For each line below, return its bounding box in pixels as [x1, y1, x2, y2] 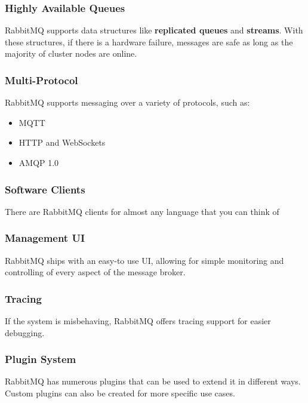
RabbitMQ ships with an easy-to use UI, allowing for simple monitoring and [5, 254, 284, 266]
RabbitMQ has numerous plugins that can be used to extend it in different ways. [5, 375, 301, 387]
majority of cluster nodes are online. [5, 47, 137, 60]
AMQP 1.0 [19, 156, 59, 168]
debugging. [5, 326, 45, 339]
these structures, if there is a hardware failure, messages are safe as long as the [5, 35, 293, 48]
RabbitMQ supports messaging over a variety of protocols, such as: [5, 96, 250, 109]
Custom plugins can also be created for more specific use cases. [5, 387, 235, 399]
